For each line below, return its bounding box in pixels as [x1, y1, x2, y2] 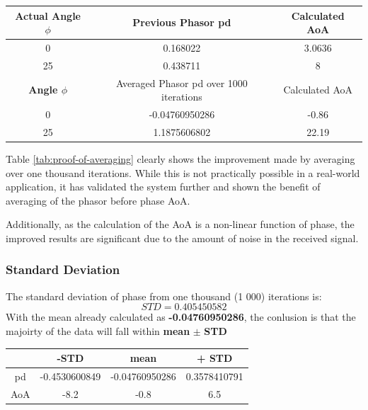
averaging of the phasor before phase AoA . [6, 193, 190, 207]
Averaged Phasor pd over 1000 [115, 75, 248, 90]
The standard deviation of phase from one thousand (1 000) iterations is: [6, 288, 322, 303]
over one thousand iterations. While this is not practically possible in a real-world [6, 165, 360, 180]
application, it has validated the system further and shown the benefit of [6, 179, 321, 194]
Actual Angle [15, 8, 81, 23]
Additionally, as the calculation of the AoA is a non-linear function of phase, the [6, 217, 355, 232]
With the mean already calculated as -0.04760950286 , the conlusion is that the [6, 309, 356, 324]
